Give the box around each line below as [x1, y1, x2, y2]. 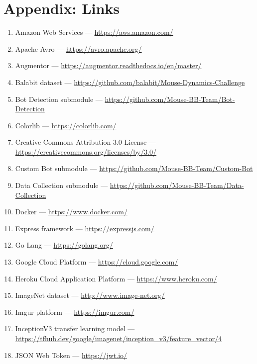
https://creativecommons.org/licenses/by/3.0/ [15, 146, 156, 157]
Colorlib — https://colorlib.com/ [15, 120, 117, 130]
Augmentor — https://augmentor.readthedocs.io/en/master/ [15, 60, 202, 71]
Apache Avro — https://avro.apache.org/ [15, 43, 142, 54]
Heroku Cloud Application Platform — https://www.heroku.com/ [15, 273, 217, 283]
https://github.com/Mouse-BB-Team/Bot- [105, 93, 235, 104]
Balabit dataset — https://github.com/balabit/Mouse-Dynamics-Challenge [15, 77, 245, 87]
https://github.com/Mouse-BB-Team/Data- [110, 180, 244, 190]
